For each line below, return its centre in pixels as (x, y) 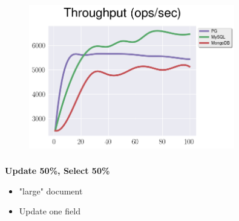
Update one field (50, 211)
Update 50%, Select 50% (57, 171)
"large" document (51, 191)
